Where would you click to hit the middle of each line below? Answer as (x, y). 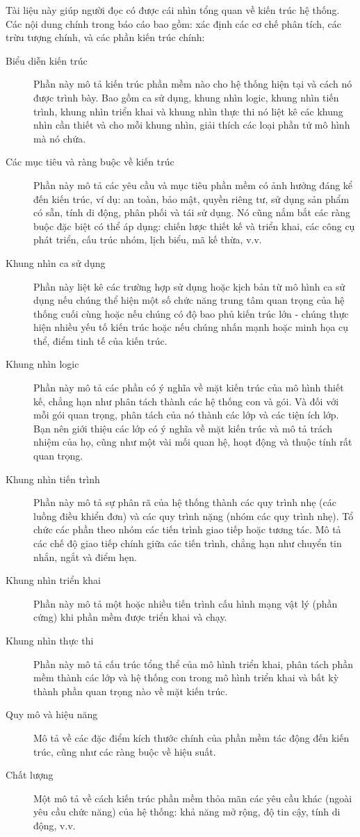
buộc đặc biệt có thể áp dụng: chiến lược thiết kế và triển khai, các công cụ (194, 226)
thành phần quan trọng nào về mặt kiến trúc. (131, 691)
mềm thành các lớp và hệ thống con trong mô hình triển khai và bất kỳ (186, 677)
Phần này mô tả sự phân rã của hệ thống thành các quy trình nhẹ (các (185, 502)
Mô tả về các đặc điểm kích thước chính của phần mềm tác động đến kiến (191, 737)
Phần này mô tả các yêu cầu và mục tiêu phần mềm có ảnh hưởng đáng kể (193, 185)
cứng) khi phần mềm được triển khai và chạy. (130, 617)
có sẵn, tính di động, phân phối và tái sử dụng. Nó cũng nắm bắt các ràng (192, 212)
